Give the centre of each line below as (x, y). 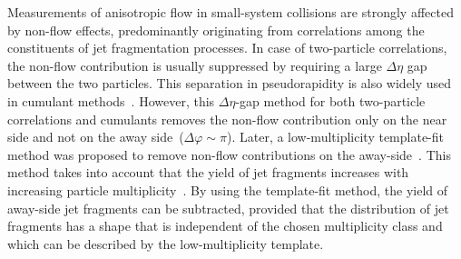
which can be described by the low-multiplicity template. (166, 243)
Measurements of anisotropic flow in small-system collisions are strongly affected (230, 12)
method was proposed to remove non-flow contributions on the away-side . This (229, 154)
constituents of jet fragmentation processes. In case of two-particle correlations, (227, 48)
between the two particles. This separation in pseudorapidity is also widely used (230, 83)
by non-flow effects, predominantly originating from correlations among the (216, 30)
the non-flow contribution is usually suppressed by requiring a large (195, 65)
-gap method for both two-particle (330, 100)
